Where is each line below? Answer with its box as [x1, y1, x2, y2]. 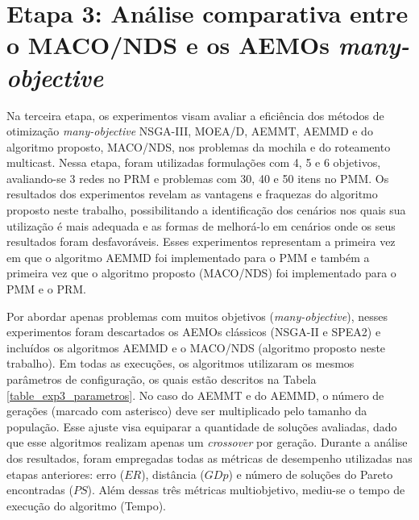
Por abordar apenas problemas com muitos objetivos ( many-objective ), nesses [6, 307, 388, 324]
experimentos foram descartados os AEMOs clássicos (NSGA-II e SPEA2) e [6, 323, 381, 340]
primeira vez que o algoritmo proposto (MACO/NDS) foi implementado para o [6, 264, 396, 281]
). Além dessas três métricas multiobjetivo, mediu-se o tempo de [87, 481, 405, 498]
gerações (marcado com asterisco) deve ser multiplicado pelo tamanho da [6, 402, 367, 419]
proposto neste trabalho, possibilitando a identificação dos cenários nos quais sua [6, 202, 406, 218]
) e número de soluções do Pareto [228, 465, 393, 482]
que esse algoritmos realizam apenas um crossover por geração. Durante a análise [6, 434, 408, 451]
